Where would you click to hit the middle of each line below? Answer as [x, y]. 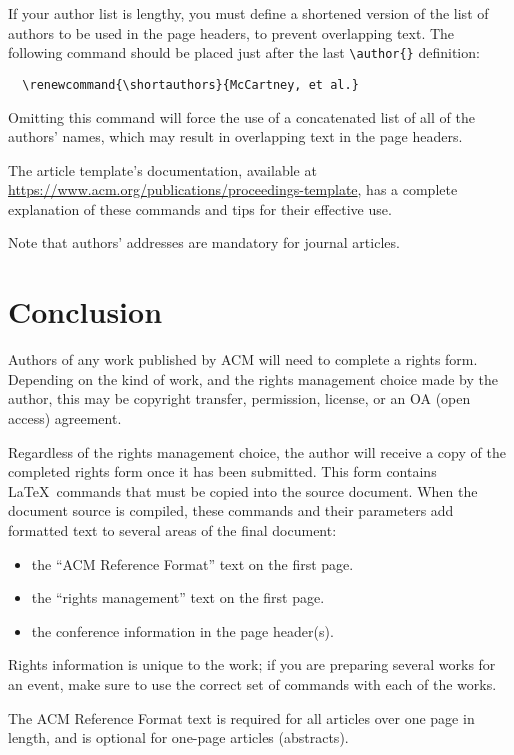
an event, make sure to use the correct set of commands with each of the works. [252, 683]
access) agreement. [65, 417]
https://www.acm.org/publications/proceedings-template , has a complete [233, 189]
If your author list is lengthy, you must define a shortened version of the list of [248, 13]
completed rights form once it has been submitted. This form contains [222, 471]
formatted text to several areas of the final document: [172, 529]
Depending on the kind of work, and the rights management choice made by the [253, 378]
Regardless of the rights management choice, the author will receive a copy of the [257, 451]
